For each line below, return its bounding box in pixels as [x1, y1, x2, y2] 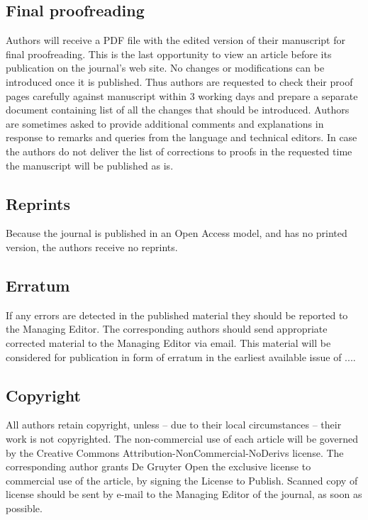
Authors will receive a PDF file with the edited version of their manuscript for [6, 33, 345, 48]
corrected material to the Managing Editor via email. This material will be [6, 335, 331, 350]
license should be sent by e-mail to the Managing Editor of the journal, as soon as [6, 487, 362, 502]
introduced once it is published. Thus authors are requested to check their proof [6, 74, 353, 89]
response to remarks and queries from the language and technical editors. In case [6, 130, 357, 145]
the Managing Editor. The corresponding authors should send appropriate [6, 321, 328, 336]
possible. [6, 500, 43, 515]
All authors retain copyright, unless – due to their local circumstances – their [6, 417, 342, 432]
